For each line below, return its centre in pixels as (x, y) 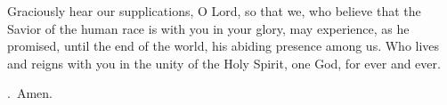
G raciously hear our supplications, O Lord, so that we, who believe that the (214, 11)
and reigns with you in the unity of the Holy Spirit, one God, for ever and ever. (224, 63)
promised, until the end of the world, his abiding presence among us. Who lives (223, 46)
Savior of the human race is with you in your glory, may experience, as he (208, 28)
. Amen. (30, 93)
